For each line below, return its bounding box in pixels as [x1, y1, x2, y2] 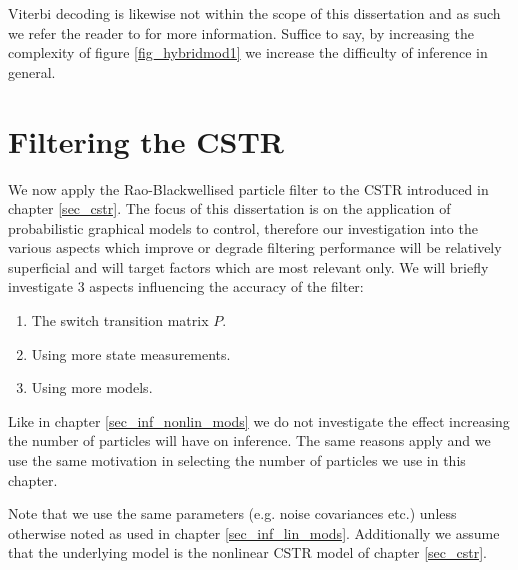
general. [8, 61, 56, 82]
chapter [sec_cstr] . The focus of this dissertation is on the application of [8, 198, 451, 219]
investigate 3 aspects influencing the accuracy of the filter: [8, 276, 364, 297]
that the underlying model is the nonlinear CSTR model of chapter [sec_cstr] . [8, 542, 487, 563]
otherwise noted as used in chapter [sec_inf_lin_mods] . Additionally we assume [8, 522, 500, 543]
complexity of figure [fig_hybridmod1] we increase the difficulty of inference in [8, 42, 488, 63]
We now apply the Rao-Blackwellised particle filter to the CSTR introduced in [8, 178, 489, 199]
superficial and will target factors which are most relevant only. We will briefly [8, 256, 489, 277]
